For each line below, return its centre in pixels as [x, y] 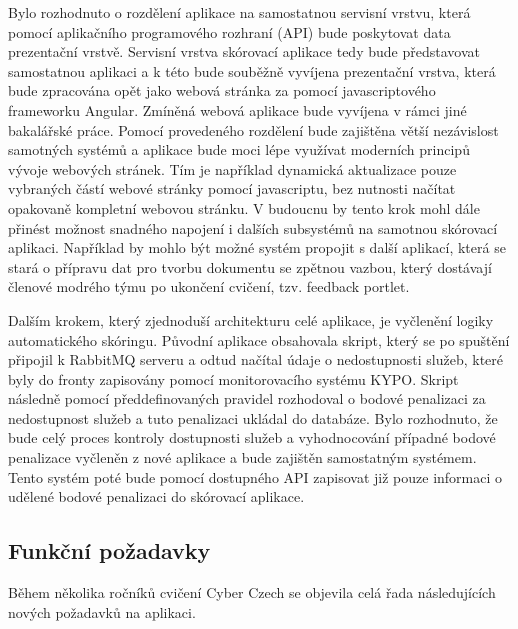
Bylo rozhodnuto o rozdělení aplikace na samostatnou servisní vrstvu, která [239, 12]
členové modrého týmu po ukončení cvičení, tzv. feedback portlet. [209, 286]
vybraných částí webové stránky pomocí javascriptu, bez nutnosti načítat [232, 188]
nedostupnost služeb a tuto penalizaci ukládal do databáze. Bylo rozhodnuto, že [253, 417]
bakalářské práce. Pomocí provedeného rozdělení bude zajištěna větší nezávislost [253, 129]
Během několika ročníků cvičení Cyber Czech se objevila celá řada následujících [252, 592]
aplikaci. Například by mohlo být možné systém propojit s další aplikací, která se [257, 247]
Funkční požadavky [109, 550]
